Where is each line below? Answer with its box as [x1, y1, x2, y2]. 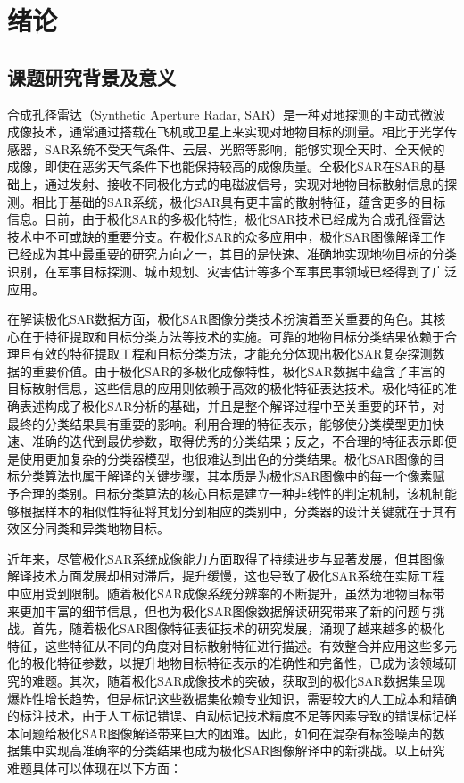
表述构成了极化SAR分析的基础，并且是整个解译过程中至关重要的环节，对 [19, 397, 445, 416]
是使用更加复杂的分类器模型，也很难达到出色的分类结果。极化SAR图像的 [7, 449, 433, 467]
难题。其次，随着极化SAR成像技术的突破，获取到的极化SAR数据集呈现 [31, 671, 446, 689]
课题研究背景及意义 [7, 62, 176, 90]
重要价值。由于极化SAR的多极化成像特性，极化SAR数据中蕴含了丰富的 [31, 361, 446, 380]
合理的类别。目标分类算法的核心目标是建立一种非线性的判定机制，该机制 [19, 484, 444, 503]
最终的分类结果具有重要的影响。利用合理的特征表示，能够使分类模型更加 [7, 414, 432, 433]
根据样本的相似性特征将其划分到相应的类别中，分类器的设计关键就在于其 [19, 501, 444, 520]
